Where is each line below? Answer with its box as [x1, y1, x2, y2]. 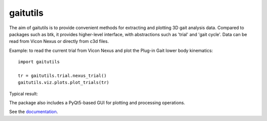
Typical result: [9, 90, 38, 96]
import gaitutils [18, 59, 60, 65]
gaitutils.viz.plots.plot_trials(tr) [18, 80, 110, 85]
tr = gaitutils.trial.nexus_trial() [18, 73, 107, 79]
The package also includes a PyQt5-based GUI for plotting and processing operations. [9, 100, 185, 106]
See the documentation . [9, 109, 58, 115]
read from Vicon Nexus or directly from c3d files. [9, 39, 109, 44]
